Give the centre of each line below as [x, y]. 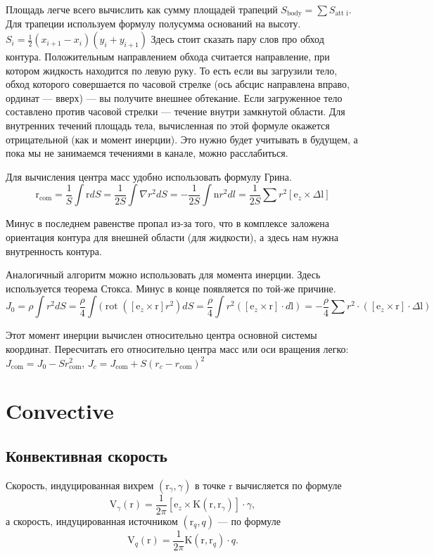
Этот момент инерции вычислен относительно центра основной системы [161, 335]
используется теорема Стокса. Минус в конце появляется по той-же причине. [171, 288]
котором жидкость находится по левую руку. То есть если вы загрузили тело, [172, 70]
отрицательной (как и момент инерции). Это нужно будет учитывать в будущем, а [182, 139]
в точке [210, 485]
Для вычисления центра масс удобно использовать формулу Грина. [149, 176]
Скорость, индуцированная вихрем [80, 485]
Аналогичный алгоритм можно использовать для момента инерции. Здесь [163, 274]
